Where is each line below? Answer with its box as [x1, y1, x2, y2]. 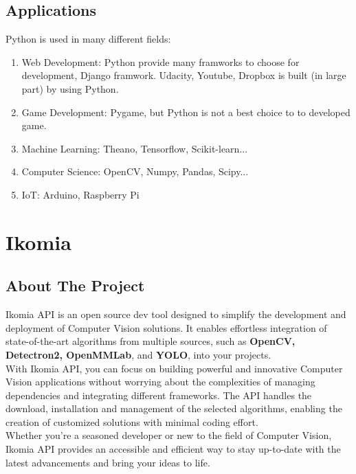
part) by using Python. [21, 81, 119, 95]
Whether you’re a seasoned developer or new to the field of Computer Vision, [5, 428, 332, 442]
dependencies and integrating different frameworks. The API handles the [5, 387, 312, 402]
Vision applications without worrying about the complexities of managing [5, 374, 315, 389]
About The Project [5, 275, 145, 296]
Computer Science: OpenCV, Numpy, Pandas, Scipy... [21, 164, 249, 179]
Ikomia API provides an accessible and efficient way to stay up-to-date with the [5, 442, 341, 456]
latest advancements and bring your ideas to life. [5, 455, 210, 469]
